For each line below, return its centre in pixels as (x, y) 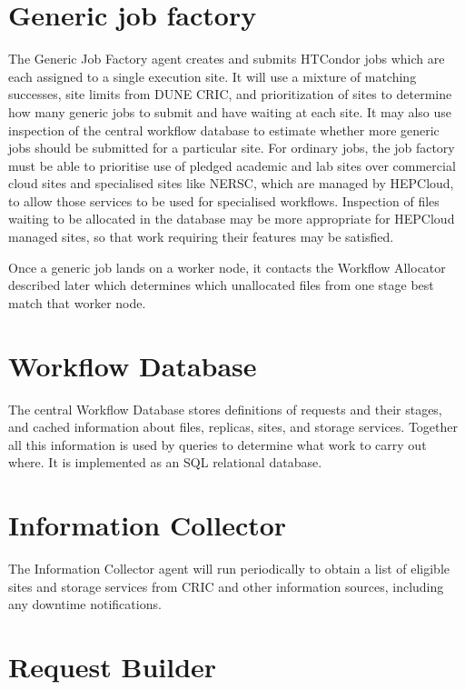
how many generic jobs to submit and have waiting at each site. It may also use (230, 111)
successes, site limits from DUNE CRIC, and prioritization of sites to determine (230, 94)
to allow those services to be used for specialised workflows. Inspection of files (224, 200)
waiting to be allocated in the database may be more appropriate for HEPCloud (232, 219)
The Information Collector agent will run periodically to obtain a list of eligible (229, 569)
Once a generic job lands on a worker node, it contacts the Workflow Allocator (227, 267)
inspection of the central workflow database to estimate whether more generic (224, 130)
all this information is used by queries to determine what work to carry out (218, 444)
